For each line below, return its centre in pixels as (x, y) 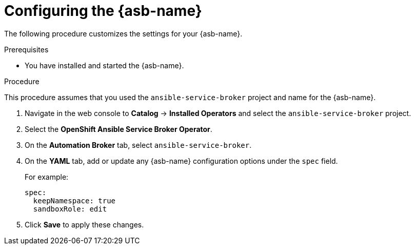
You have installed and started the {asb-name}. (104, 65)
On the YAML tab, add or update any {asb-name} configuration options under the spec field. (181, 161)
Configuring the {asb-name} (103, 11)
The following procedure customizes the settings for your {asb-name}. (123, 33)
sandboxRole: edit (70, 209)
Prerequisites (26, 49)
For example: (47, 177)
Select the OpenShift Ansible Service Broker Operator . (118, 129)
